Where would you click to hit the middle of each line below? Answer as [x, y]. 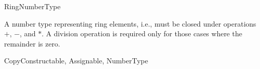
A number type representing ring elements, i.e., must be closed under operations [130, 23]
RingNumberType [32, 6]
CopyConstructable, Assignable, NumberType [76, 61]
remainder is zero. [32, 43]
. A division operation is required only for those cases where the [142, 33]
